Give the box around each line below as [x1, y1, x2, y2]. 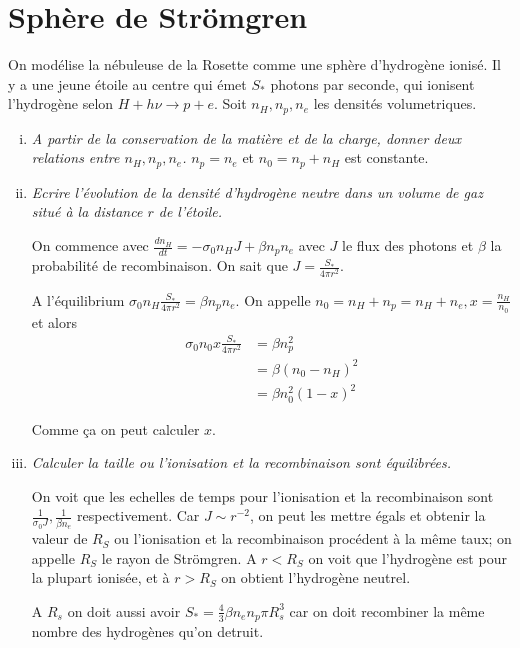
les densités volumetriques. [313, 93, 477, 114]
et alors [31, 311, 78, 332]
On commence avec [31, 235, 149, 255]
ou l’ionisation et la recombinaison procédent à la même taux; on [114, 528, 512, 549]
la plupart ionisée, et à [31, 567, 170, 588]
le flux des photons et [342, 235, 474, 255]
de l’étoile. [158, 201, 223, 222]
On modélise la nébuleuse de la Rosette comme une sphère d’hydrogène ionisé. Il [8, 54, 501, 75]
